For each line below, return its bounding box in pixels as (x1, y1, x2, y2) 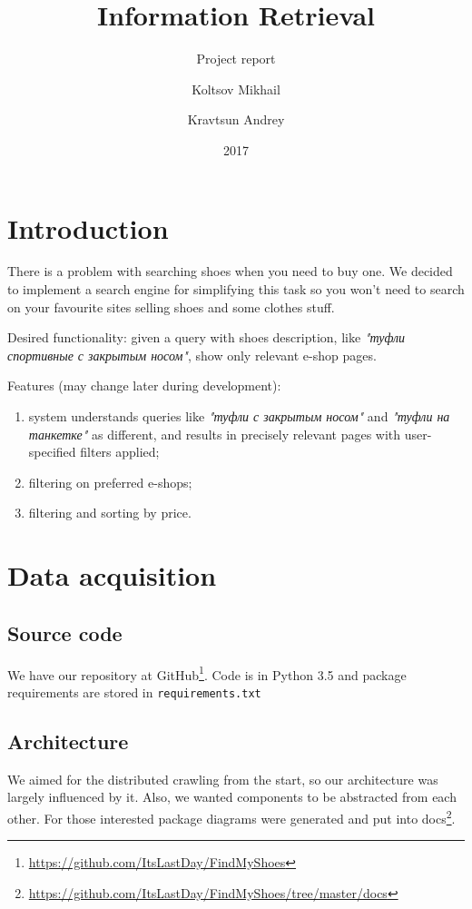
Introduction (7, 209, 169, 246)
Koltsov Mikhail (192, 79, 280, 98)
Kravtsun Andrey (187, 110, 285, 129)
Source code (7, 618, 123, 647)
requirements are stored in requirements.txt (7, 682, 261, 701)
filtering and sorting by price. (28, 503, 192, 522)
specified (28, 442, 76, 461)
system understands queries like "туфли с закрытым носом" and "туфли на (28, 407, 450, 425)
